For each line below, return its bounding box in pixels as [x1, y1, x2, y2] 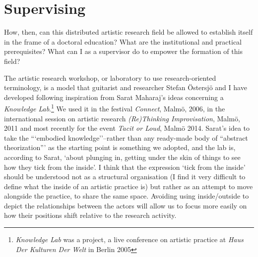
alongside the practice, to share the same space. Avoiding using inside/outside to [4, 191, 249, 201]
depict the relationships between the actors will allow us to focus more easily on [4, 200, 247, 210]
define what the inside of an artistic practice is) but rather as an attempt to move [4, 181, 253, 191]
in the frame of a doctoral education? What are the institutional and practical [4, 36, 242, 47]
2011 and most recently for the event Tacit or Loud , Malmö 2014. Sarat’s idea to [4, 123, 250, 133]
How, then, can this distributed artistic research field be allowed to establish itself [4, 27, 253, 37]
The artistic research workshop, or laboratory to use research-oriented [4, 72, 216, 83]
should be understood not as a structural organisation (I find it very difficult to [4, 171, 246, 182]
